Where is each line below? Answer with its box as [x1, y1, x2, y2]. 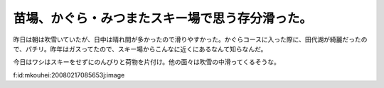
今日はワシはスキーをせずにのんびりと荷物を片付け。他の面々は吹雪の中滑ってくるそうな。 [13, 58, 280, 66]
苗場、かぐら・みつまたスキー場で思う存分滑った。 [13, 11, 313, 26]
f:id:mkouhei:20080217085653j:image [13, 70, 125, 79]
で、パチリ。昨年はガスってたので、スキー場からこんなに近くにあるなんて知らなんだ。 [13, 44, 267, 53]
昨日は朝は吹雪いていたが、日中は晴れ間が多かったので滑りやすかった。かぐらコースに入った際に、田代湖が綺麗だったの [13, 35, 368, 44]
